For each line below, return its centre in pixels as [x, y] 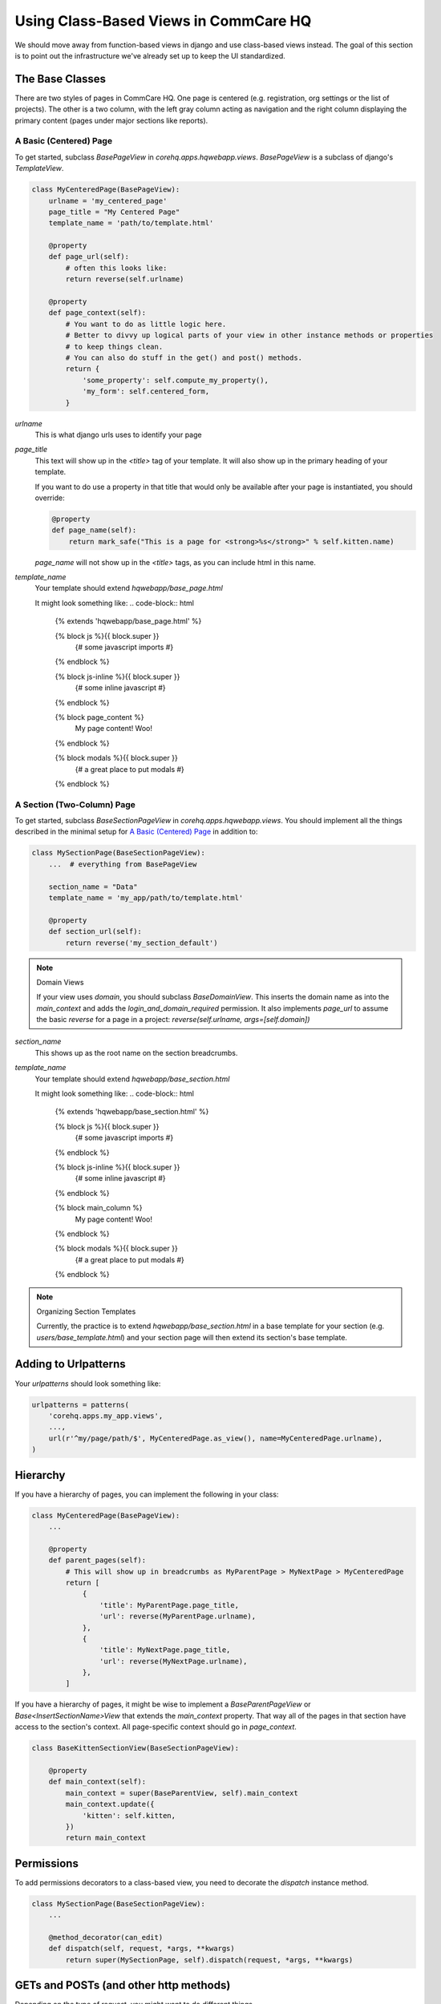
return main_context [106, 1838]
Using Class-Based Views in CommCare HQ [163, 21]
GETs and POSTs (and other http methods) [123, 1985]
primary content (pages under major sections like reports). [111, 120]
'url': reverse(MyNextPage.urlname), [173, 1661]
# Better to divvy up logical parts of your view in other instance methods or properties [249, 335]
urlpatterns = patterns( [81, 1404]
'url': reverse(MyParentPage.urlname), [178, 1616]
